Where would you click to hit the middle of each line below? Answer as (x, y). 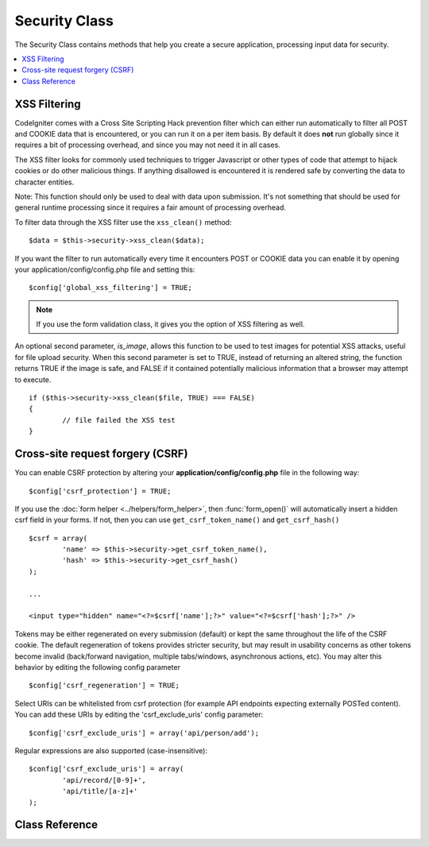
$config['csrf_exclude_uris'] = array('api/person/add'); (144, 733)
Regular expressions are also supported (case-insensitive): (111, 750)
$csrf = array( (58, 538)
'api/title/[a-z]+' (100, 791)
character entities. (44, 182)
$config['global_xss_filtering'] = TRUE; (110, 288)
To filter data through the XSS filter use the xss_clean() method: (123, 222)
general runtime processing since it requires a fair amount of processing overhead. (150, 207)
